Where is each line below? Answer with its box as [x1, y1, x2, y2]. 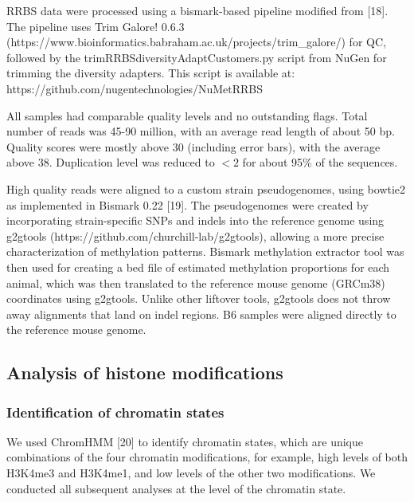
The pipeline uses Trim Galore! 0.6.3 [6, 18, 185, 34]
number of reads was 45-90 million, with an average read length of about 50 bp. [6, 123, 395, 139]
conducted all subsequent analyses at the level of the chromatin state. [6, 480, 346, 496]
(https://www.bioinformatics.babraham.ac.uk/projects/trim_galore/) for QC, [6, 33, 386, 50]
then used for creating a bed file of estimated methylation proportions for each [6, 258, 390, 275]
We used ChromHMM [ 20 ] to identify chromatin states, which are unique [6, 433, 364, 449]
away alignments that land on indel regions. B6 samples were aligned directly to [6, 305, 396, 322]
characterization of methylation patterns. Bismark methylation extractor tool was [6, 243, 404, 260]
